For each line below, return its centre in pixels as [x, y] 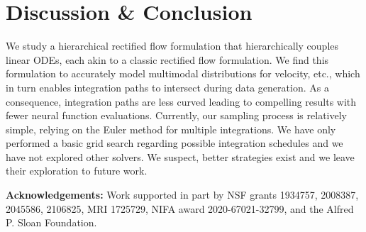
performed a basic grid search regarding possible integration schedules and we [174, 143]
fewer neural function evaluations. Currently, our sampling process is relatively [176, 115]
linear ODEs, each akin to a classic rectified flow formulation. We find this [167, 59]
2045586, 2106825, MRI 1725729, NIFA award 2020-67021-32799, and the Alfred [180, 208]
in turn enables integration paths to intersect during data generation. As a [167, 87]
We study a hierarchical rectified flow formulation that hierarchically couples [172, 46]
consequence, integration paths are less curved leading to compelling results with [181, 101]
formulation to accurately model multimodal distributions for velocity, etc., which [183, 73]
